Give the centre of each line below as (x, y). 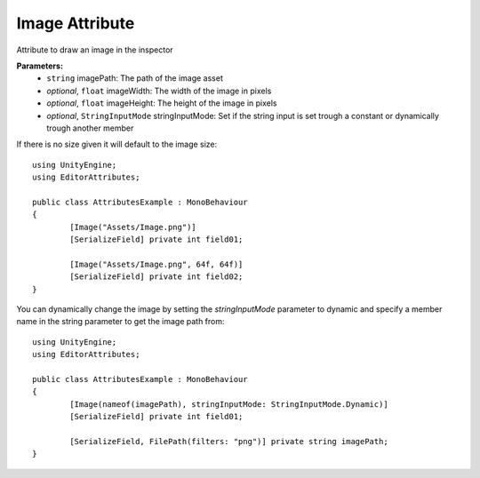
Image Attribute (76, 23)
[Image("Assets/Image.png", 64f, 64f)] (156, 264)
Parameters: (40, 66)
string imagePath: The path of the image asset (135, 78)
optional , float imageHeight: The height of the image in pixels (162, 103)
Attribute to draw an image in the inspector (95, 50)
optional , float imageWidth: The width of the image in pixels (159, 91)
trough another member (90, 128)
